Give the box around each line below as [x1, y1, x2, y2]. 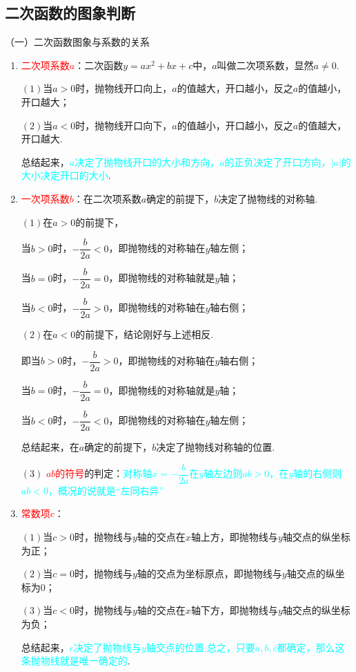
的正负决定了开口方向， [224, 154, 331, 169]
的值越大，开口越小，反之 [177, 81, 293, 95]
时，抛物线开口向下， [75, 118, 172, 132]
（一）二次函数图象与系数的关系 [5, 35, 150, 49]
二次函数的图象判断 [5, 2, 135, 24]
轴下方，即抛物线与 [190, 603, 278, 617]
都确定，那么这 [277, 640, 345, 654]
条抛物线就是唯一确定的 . [21, 653, 130, 668]
